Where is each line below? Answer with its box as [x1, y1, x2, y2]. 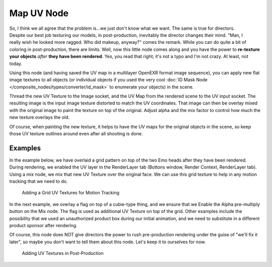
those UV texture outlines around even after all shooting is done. [9, 131, 143, 137]
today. [9, 61, 23, 67]
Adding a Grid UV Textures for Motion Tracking [22, 190, 119, 196]
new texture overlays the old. [9, 114, 70, 121]
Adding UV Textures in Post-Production [22, 250, 104, 256]
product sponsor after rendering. [9, 223, 78, 229]
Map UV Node [9, 8, 69, 19]
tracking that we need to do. [9, 178, 68, 184]
